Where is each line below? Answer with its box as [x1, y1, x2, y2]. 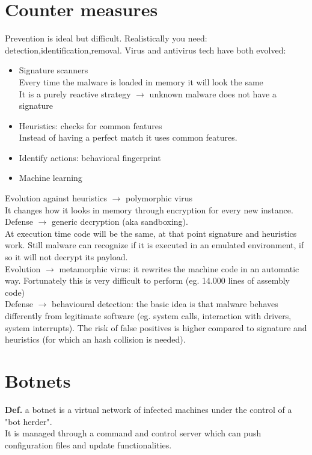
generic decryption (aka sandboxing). [51, 215, 188, 228]
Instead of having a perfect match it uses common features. [19, 131, 237, 144]
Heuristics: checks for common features [19, 119, 162, 132]
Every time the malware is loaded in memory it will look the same [19, 75, 263, 88]
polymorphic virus [126, 192, 193, 204]
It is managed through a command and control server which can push [5, 427, 262, 439]
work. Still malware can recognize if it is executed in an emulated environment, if [5, 239, 304, 251]
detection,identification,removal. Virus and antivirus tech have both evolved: [5, 43, 286, 56]
